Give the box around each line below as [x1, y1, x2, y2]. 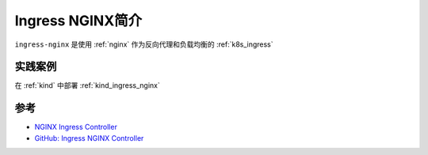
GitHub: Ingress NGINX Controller [34, 133, 144, 142]
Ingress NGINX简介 [14, 12, 143, 29]
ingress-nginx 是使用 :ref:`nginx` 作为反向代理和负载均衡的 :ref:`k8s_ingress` [14, 40, 273, 49]
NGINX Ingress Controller [34, 123, 118, 132]
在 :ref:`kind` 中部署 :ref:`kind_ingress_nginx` [14, 81, 160, 90]
